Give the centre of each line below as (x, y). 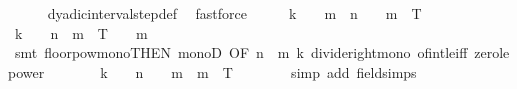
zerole (492, 52)
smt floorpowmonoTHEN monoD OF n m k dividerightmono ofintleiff (241, 52)
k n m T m (81, 32)
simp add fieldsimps (354, 71)
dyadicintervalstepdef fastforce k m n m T (234, 13)
